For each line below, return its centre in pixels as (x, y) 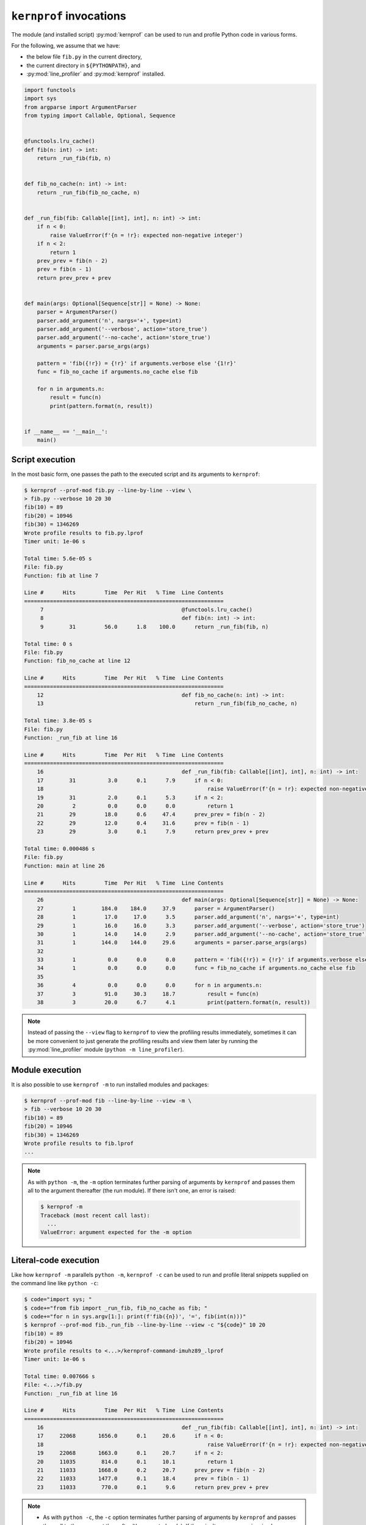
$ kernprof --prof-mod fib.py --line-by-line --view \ (108, 490)
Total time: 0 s (48, 644)
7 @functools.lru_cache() (146, 610)
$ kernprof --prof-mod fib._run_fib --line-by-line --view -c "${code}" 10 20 (145, 1325)
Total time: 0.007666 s (60, 1376)
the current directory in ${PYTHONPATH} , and (83, 65)
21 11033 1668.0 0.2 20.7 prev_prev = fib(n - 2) (151, 1470)
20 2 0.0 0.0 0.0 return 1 (135, 806)
